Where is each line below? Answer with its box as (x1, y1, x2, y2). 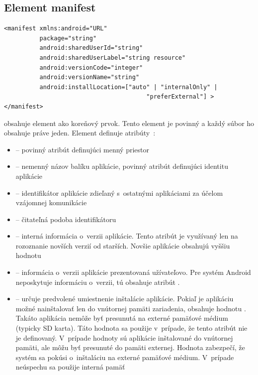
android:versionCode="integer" (39, 64, 143, 71)
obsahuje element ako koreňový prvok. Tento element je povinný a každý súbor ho (4, 118, 255, 128)
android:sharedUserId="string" (39, 44, 143, 52)
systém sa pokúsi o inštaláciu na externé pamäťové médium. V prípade (15, 352, 234, 362)
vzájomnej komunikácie (15, 197, 87, 208)
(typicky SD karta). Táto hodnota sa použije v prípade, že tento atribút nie (15, 323, 248, 333)
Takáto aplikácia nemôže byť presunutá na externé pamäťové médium (15, 313, 228, 323)
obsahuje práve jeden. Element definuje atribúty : (4, 127, 156, 138)
